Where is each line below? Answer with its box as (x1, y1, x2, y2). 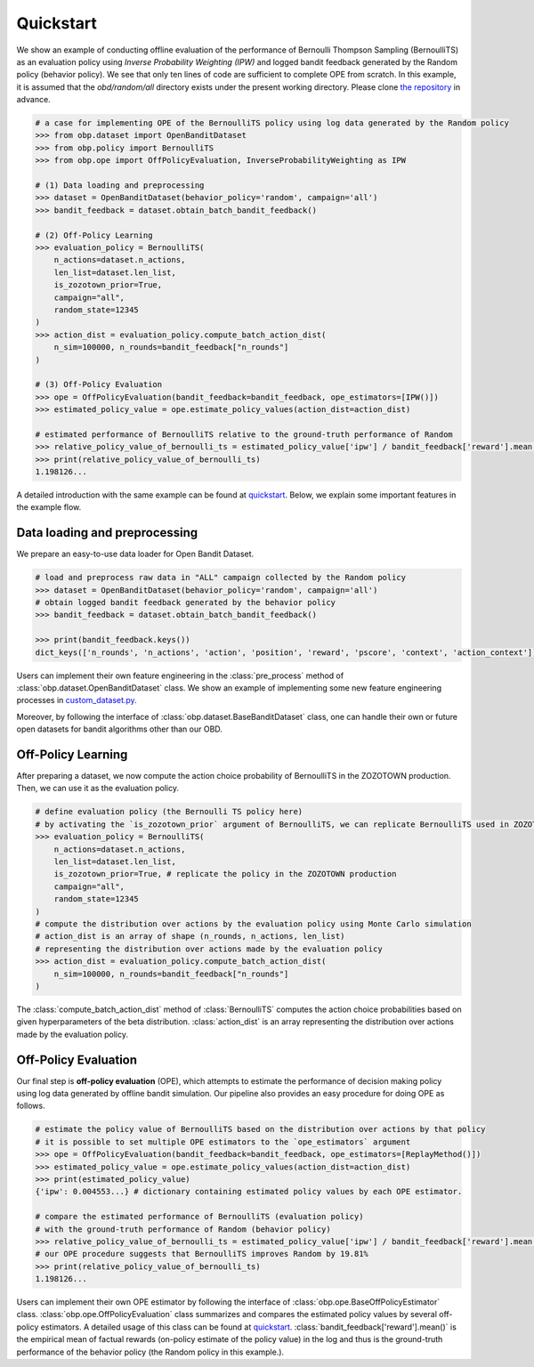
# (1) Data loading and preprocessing (35, 181, 205, 190)
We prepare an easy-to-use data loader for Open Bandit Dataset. (16, 548, 255, 560)
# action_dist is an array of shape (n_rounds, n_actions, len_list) (35, 931, 345, 942)
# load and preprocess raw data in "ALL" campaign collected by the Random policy (35, 572, 407, 583)
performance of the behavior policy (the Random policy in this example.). (16, 1347, 285, 1357)
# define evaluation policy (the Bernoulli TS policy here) (35, 806, 303, 817)
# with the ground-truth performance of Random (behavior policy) (35, 1224, 331, 1234)
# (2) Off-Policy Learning (35, 230, 153, 240)
